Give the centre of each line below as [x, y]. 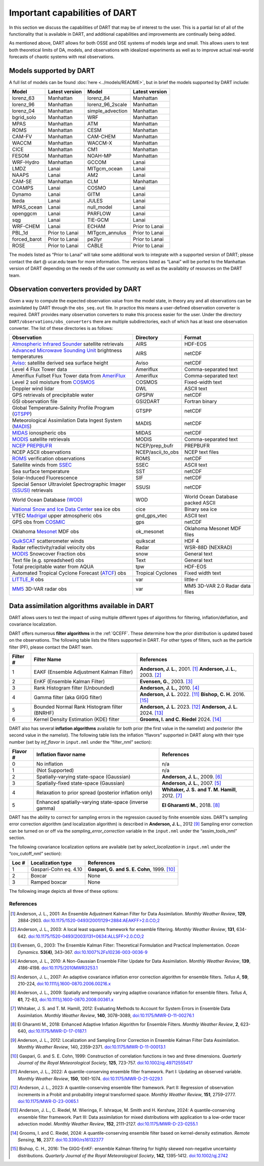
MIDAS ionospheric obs [39, 433]
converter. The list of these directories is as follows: [61, 328]
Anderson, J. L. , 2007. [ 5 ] [191, 783]
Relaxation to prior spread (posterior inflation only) [94, 793]
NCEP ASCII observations [41, 452]
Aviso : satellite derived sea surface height [60, 363]
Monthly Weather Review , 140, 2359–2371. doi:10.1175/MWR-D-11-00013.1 [92, 1047]
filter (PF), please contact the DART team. [51, 647]
